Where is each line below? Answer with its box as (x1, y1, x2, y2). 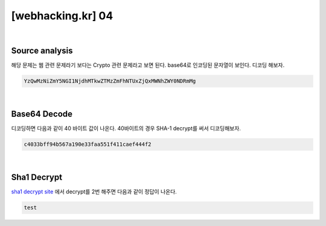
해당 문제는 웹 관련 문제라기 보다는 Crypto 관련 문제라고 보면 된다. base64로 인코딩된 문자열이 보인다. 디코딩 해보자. (11, 61, 285, 69)
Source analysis (11, 46, 73, 56)
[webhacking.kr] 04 (11, 9, 113, 22)
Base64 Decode (11, 109, 72, 119)
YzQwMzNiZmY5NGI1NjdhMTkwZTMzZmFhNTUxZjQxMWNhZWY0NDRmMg (24, 78, 196, 84)
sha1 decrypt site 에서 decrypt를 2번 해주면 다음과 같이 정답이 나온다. (11, 188, 177, 195)
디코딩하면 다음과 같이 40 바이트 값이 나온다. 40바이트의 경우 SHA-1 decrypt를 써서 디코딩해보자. (11, 125, 241, 132)
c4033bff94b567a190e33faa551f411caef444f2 (24, 141, 152, 148)
